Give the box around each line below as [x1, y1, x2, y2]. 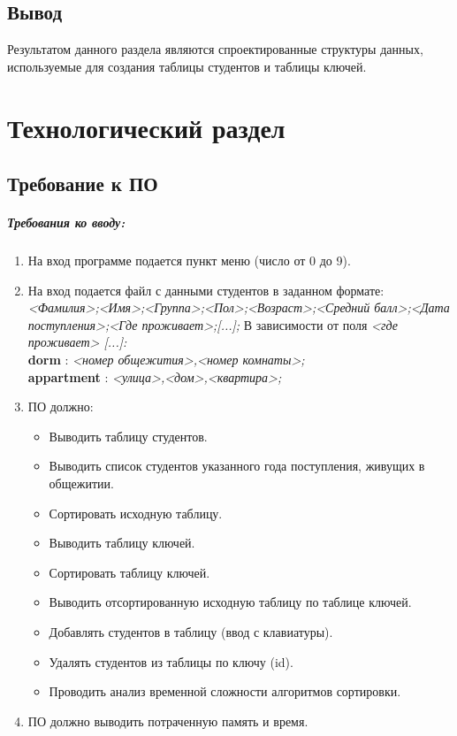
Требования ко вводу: [7, 213, 126, 232]
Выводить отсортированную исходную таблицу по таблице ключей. [49, 593, 412, 611]
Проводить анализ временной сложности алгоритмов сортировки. [49, 682, 401, 701]
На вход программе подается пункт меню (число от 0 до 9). [27, 251, 351, 270]
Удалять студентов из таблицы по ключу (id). [49, 652, 293, 671]
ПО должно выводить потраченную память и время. [27, 711, 308, 730]
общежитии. [49, 474, 114, 493]
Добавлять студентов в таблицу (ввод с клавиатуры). [49, 623, 333, 641]
